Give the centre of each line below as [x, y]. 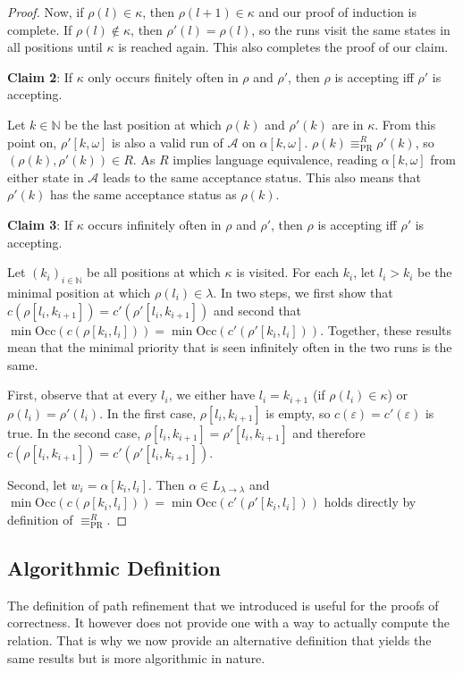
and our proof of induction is [337, 12]
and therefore [329, 432]
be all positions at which [154, 272]
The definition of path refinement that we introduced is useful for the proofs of [223, 605]
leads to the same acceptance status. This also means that [261, 177]
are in [348, 124]
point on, [32, 142]
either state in [46, 177]
